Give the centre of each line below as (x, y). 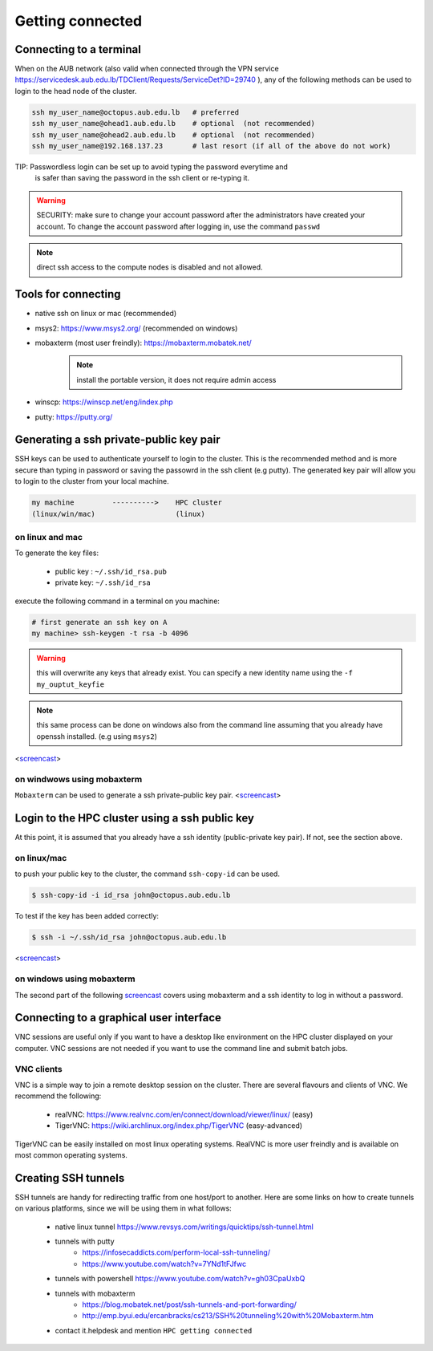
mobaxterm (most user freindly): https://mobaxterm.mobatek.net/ (143, 343)
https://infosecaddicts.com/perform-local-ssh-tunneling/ (176, 1252)
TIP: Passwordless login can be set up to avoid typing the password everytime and (151, 166)
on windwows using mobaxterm (79, 780)
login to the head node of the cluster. (76, 91)
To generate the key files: (57, 553)
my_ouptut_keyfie (70, 684)
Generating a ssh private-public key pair (117, 440)
